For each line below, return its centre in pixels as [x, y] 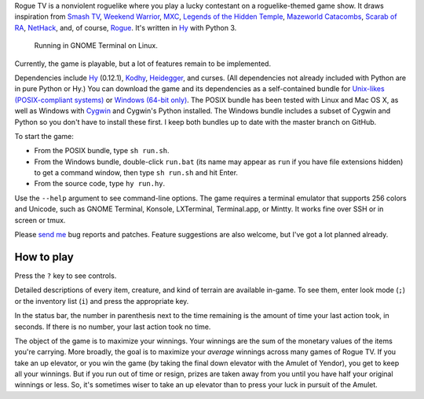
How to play [44, 256]
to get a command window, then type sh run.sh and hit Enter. [136, 173]
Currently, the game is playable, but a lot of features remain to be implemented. [143, 64]
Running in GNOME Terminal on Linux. [96, 46]
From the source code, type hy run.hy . [100, 184]
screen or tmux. [40, 220]
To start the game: [44, 136]
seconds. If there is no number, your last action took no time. [113, 327]
